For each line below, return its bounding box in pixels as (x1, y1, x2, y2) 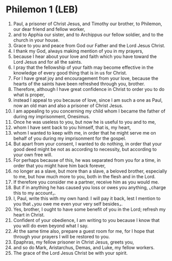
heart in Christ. (13, 212, 45, 218)
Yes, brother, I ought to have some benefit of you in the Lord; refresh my (13, 206, 166, 212)
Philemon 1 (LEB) (6, 4, 78, 15)
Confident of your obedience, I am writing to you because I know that (13, 217, 160, 223)
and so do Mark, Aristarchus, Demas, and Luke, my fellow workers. (13, 244, 155, 250)
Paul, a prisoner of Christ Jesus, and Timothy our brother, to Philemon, (13, 21, 163, 27)
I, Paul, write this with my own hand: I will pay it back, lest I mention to (13, 195, 161, 201)
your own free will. (13, 152, 53, 158)
